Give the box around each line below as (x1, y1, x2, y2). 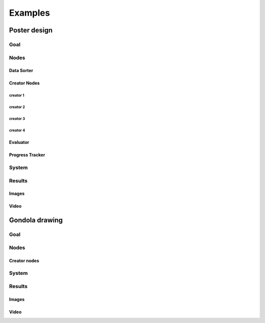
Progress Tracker (9, 152, 45, 158)
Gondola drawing (9, 216, 63, 224)
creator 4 (9, 128, 26, 133)
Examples (9, 7, 50, 18)
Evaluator (9, 139, 29, 145)
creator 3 (9, 116, 26, 121)
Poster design (9, 26, 53, 34)
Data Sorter (9, 68, 33, 74)
